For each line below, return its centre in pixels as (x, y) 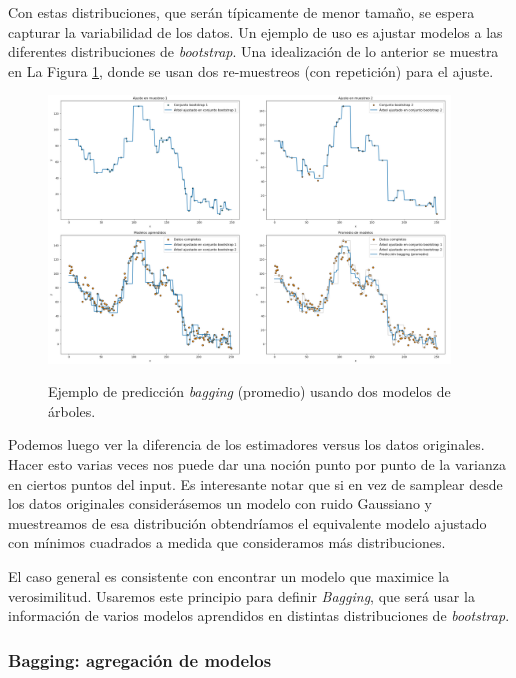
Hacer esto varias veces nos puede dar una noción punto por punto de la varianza (257, 464)
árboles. (72, 410)
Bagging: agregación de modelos (140, 659)
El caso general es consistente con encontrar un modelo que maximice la (229, 575)
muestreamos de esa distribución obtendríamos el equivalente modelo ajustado (247, 522)
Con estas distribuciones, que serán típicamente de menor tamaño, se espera (241, 12)
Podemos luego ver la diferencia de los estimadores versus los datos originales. (246, 444)
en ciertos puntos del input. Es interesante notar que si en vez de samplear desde (255, 483)
